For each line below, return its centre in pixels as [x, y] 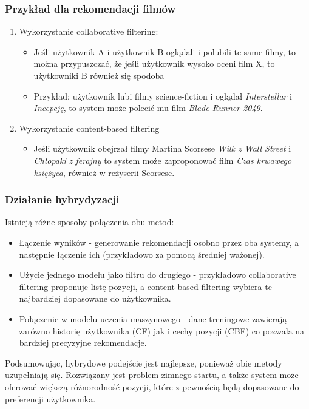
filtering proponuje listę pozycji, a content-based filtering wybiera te [145, 286]
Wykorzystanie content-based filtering [89, 128]
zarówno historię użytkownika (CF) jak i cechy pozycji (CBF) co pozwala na [162, 330]
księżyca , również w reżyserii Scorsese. [104, 172]
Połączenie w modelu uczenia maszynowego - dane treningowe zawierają [153, 318]
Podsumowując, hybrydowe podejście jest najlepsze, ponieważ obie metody [144, 363]
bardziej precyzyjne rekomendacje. [83, 343]
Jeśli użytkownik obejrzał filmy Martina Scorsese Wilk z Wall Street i [162, 148]
